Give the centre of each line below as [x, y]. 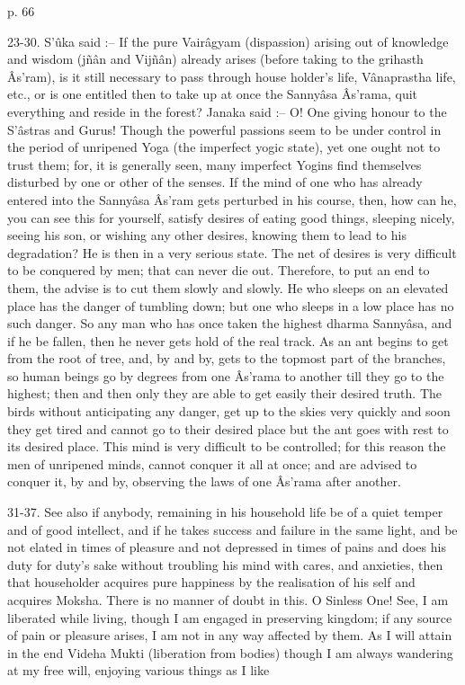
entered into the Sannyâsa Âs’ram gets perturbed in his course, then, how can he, [232, 199]
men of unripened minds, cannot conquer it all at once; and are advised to [212, 463]
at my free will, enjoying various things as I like [139, 670]
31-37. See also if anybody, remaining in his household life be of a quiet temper [225, 512]
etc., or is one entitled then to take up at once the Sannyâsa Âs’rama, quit [213, 94]
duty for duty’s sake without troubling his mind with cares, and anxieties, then [225, 564]
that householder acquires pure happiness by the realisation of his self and [211, 582]
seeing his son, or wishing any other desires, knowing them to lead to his [207, 235]
